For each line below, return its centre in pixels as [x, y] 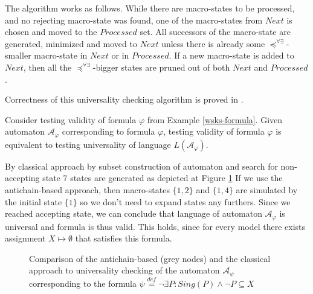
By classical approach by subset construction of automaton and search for [141, 166]
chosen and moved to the [51, 32]
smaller [18, 55]
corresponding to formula [108, 131]
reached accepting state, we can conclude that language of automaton [134, 213]
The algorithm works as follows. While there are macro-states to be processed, [150, 8]
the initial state [34, 201]
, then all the [47, 67]
